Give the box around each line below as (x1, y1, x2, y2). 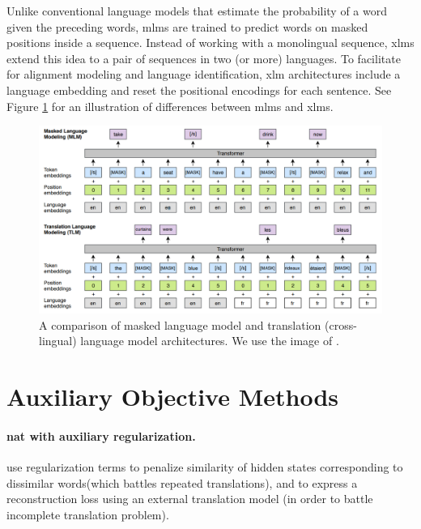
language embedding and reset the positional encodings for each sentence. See (6, 81, 392, 98)
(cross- (325, 316, 357, 333)
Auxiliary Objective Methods (6, 380, 339, 412)
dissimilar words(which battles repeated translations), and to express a (6, 474, 358, 491)
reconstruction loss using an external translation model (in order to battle (6, 490, 373, 507)
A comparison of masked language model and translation (39, 316, 321, 333)
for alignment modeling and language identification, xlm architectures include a (6, 66, 401, 83)
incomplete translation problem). (6, 506, 169, 523)
